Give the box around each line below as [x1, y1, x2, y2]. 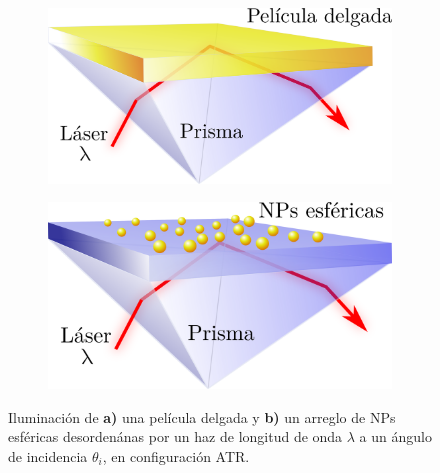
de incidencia [8, 445, 88, 466]
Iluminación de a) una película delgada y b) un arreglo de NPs [8, 406, 396, 427]
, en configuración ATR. [102, 445, 250, 466]
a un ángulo [359, 426, 432, 447]
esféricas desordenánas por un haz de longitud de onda [8, 426, 343, 447]
